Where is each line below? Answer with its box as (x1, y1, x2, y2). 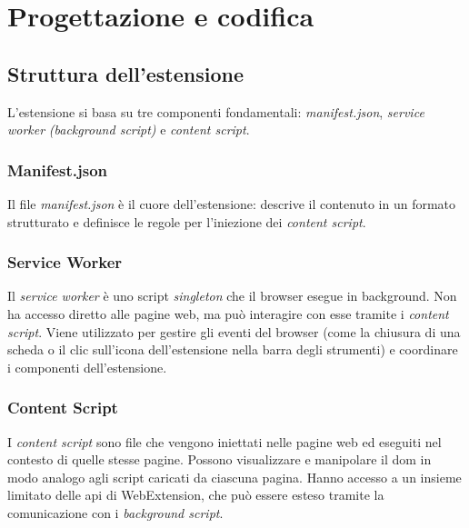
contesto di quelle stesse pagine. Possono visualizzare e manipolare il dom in (7, 450, 432, 469)
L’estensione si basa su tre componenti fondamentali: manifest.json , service (7, 102, 424, 121)
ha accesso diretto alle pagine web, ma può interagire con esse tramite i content (7, 304, 449, 323)
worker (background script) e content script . (7, 120, 250, 139)
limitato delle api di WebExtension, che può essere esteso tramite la (7, 485, 384, 504)
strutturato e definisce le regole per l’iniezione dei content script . (7, 212, 366, 231)
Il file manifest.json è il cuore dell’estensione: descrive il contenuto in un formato (7, 194, 456, 213)
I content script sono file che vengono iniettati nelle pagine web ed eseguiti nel (7, 432, 442, 451)
